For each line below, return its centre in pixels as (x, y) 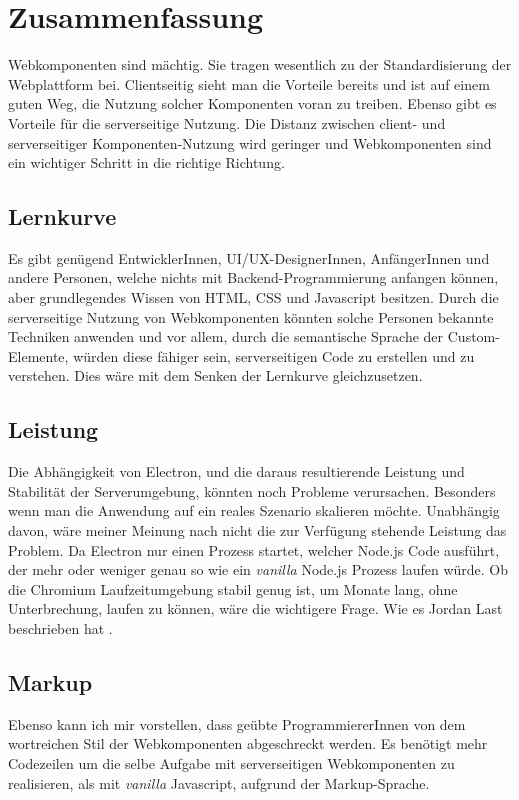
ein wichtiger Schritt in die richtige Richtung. (146, 162)
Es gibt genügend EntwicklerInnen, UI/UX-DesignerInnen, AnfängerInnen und (249, 257)
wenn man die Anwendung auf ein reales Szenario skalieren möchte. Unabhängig (254, 510)
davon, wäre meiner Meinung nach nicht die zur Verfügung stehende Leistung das (257, 530)
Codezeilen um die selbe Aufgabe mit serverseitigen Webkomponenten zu (231, 762)
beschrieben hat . (60, 628)
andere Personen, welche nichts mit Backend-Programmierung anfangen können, (253, 277)
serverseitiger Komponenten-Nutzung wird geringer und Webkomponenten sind (250, 142)
